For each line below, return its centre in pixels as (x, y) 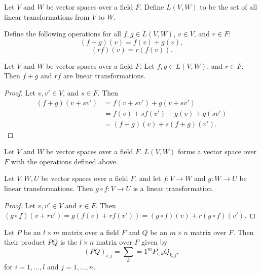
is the (69, 242)
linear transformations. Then (49, 188)
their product (25, 242)
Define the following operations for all (63, 34)
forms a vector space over (217, 151)
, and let (148, 178)
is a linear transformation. (174, 188)
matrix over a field (90, 232)
